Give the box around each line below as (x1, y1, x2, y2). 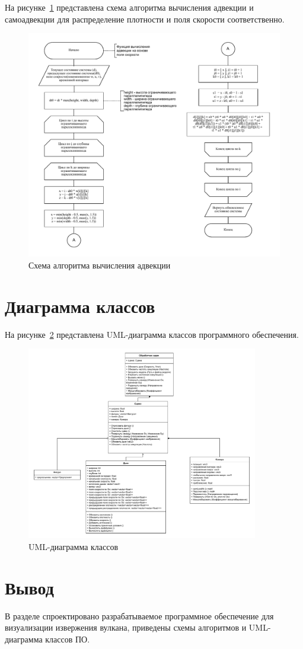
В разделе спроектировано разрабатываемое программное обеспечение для (5, 609, 274, 622)
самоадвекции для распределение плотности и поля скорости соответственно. (5, 12, 285, 25)
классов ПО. (45, 632, 90, 645)
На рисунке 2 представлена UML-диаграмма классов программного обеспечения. (5, 328, 299, 340)
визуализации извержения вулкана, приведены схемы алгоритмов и (5, 621, 247, 634)
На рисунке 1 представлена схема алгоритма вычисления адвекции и (5, 1, 254, 13)
